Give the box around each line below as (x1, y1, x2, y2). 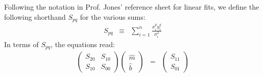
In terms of (4, 38, 39, 49)
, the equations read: (51, 38, 115, 49)
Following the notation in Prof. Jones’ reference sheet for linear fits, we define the (4, 2, 259, 12)
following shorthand (4, 11, 66, 22)
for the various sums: (80, 11, 146, 22)
